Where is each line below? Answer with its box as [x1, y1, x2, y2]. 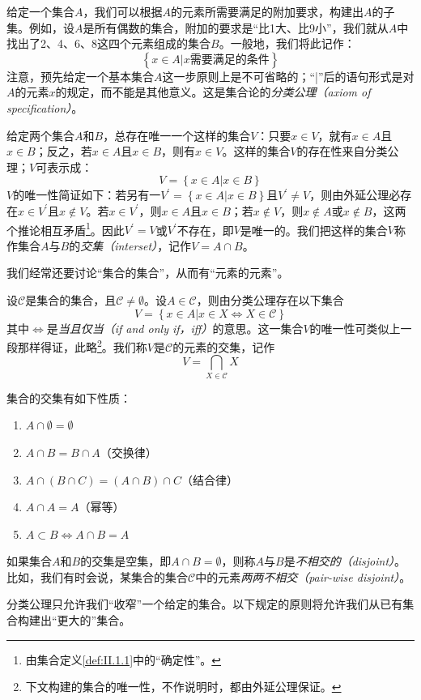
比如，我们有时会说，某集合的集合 [6, 568, 188, 585]
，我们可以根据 [83, 3, 163, 19]
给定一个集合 [6, 3, 74, 19]
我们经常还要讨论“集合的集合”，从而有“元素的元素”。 [6, 264, 289, 281]
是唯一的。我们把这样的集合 [240, 221, 388, 238]
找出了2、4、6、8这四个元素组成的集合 [6, 35, 210, 52]
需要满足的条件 [189, 53, 270, 66]
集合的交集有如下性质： [6, 389, 131, 406]
